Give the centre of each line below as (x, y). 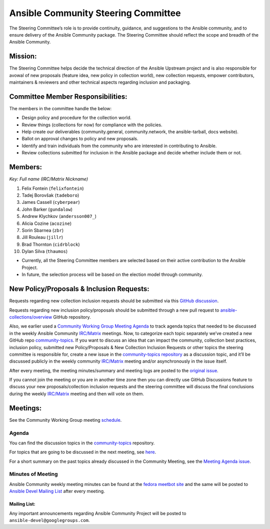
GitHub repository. (72, 317)
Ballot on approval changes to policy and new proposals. (80, 139)
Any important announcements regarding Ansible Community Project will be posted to (98, 513)
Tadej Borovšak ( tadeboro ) (50, 195)
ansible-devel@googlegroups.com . (49, 520)
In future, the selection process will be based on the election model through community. (112, 275)
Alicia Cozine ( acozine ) (47, 223)
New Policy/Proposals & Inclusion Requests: (79, 289)
